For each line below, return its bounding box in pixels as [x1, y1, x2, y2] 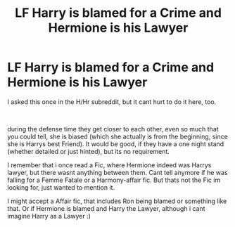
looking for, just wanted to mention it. [7, 183, 115, 191]
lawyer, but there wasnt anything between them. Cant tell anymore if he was [7, 168, 228, 176]
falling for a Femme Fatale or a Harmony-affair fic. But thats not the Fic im [7, 176, 221, 184]
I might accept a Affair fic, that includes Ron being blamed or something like [7, 197, 227, 205]
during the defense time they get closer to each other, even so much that [7, 124, 220, 133]
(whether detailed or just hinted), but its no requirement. [7, 147, 170, 155]
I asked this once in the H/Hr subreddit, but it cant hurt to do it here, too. [7, 97, 217, 106]
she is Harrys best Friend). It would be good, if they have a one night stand [7, 139, 224, 148]
